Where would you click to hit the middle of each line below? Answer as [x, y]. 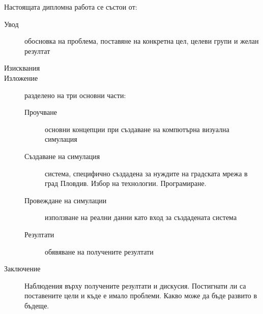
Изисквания [22, 68]
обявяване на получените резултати [99, 251]
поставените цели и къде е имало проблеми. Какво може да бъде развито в [141, 295]
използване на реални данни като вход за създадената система [141, 217]
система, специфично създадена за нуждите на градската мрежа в [146, 173]
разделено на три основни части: [75, 95]
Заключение [22, 269]
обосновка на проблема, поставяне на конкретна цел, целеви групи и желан [142, 41]
